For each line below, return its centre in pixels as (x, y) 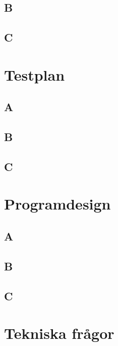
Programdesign (57, 204)
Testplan (35, 74)
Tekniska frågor (59, 333)
